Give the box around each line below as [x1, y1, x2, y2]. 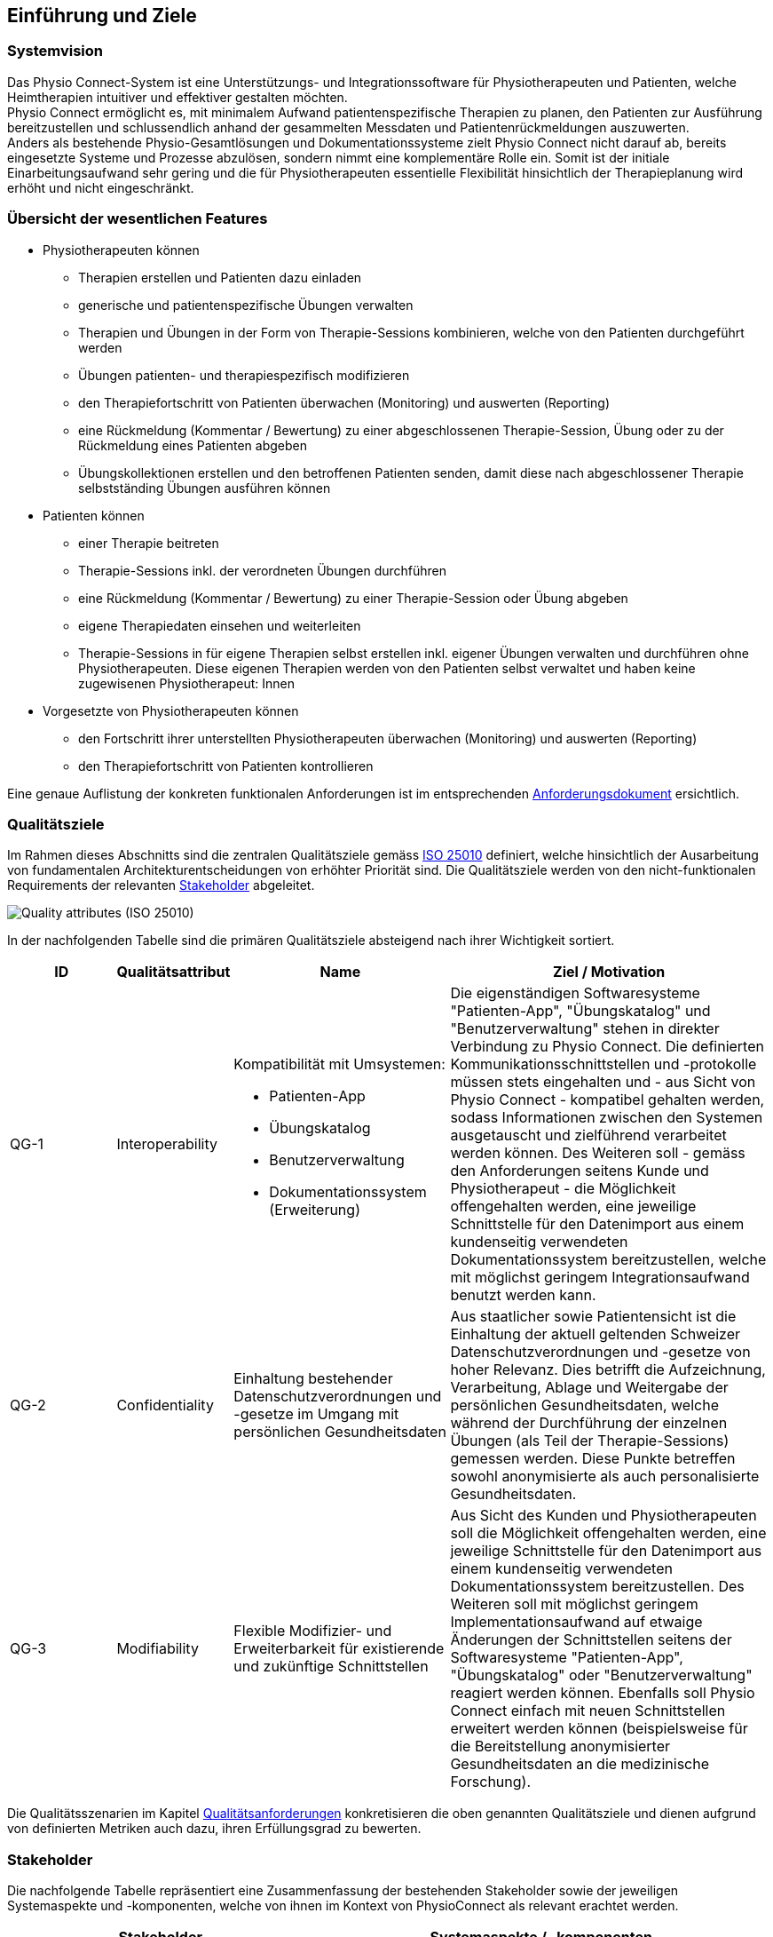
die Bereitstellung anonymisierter [450, 1737, 671, 1756]
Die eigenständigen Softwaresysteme [450, 984, 700, 1003]
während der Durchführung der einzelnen [450, 1414, 728, 1433]
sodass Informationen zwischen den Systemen [450, 1108, 763, 1127]
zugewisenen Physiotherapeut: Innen [78, 675, 296, 691]
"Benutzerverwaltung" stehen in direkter [450, 1020, 720, 1038]
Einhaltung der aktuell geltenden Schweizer [450, 1325, 741, 1344]
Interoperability [116, 1135, 218, 1154]
